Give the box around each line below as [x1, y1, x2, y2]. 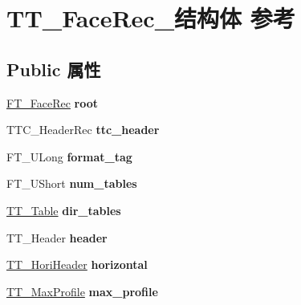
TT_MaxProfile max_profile [6, 283, 158, 299]
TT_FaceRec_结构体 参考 [6, 2, 295, 35]
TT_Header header [6, 229, 108, 246]
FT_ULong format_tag [6, 148, 132, 165]
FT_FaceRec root [6, 94, 99, 111]
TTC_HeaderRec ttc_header [6, 121, 160, 138]
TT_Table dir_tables [6, 201, 121, 218]
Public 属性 [6, 56, 101, 81]
